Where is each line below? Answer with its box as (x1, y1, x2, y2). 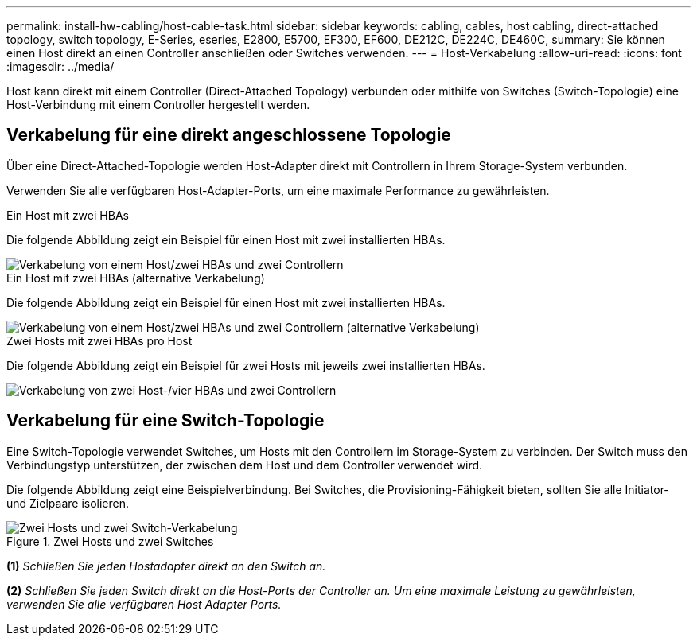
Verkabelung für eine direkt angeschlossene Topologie (6, 125, 451, 146)
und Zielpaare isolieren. (6, 496, 129, 510)
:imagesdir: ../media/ (6, 60, 115, 73)
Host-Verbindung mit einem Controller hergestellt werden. (6, 98, 310, 111)
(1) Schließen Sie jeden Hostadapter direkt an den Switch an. (6, 558, 326, 573)
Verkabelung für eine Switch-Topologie (6, 410, 325, 431)
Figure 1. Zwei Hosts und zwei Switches (6, 534, 214, 548)
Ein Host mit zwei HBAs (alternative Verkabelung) (6, 270, 265, 285)
